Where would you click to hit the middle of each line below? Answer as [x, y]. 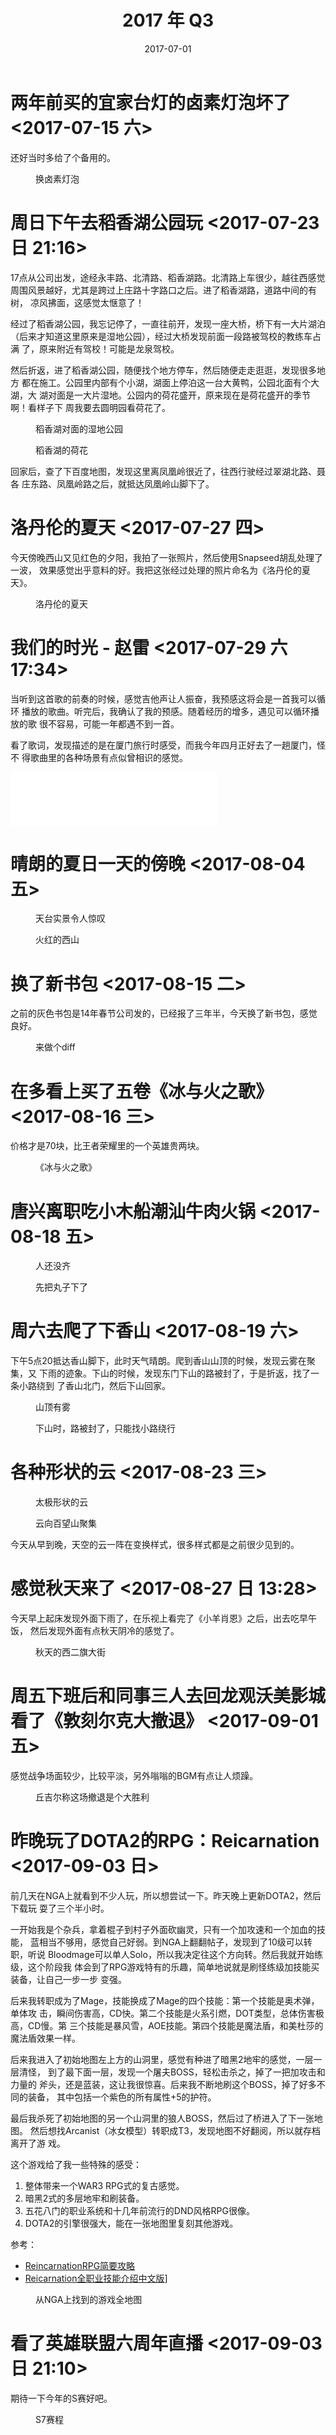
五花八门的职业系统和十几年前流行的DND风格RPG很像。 [139, 2210]
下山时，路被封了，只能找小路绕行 [105, 1428]
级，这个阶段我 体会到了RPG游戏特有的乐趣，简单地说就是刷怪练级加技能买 [165, 1967]
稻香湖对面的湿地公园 [79, 428]
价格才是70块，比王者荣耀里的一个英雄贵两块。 [107, 1146]
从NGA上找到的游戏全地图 [89, 2299]
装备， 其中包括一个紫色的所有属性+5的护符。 [122, 2097]
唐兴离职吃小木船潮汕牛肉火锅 [133, 1211]
